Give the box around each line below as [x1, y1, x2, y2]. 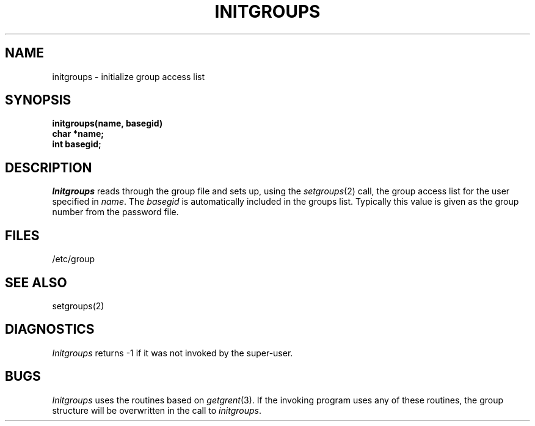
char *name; [52, 128, 104, 139]
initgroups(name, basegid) [52, 118, 163, 129]
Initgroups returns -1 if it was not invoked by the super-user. [52, 347, 293, 358]
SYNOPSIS [5, 92, 71, 108]
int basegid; [52, 139, 101, 150]
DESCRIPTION [5, 160, 92, 175]
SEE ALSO [5, 274, 67, 290]
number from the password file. [52, 207, 179, 218]
